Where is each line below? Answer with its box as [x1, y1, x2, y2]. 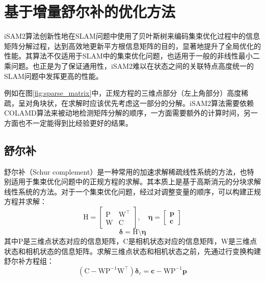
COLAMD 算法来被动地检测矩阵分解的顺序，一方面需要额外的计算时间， [4, 107, 244, 118]
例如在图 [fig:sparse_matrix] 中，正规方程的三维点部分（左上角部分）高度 [4, 88, 242, 98]
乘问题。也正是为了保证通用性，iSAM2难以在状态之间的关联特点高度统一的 [4, 60, 254, 71]
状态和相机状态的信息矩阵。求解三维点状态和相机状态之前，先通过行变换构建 [4, 245, 261, 256]
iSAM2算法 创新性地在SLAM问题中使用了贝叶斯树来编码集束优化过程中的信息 [4, 31, 260, 41]
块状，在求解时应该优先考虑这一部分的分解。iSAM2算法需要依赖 [39, 97, 254, 108]
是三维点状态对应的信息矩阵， [23, 236, 123, 246]
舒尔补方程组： [4, 256, 54, 266]
